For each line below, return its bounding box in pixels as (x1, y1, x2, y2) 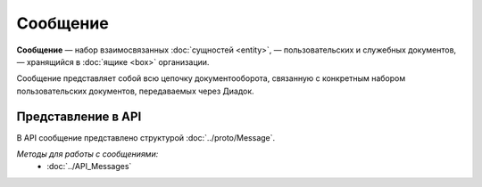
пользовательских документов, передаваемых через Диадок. (16, 85, 254, 96)
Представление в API (16, 109, 142, 124)
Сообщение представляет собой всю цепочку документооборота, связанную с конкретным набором (16, 73, 406, 84)
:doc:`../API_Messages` (46, 161, 132, 172)
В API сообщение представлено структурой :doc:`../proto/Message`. (16, 132, 276, 142)
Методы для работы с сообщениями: (16, 149, 159, 159)
